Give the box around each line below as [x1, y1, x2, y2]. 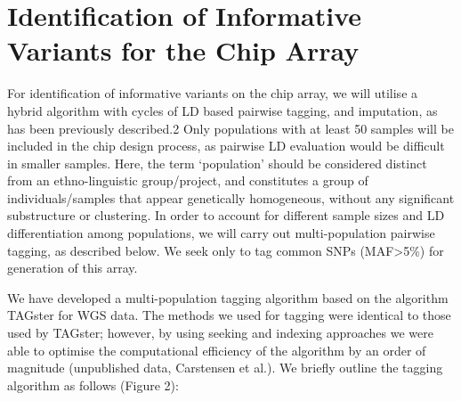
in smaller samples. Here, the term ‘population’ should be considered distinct [7, 153, 427, 172]
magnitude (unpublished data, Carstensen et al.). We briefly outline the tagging [7, 358, 443, 377]
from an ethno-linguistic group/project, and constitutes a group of [7, 171, 368, 190]
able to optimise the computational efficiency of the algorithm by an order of [7, 340, 426, 359]
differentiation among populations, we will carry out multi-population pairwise [7, 224, 435, 242]
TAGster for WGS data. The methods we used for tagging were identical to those [7, 306, 451, 324]
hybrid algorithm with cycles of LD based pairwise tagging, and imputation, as [7, 101, 438, 119]
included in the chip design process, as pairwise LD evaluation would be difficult [7, 136, 445, 155]
